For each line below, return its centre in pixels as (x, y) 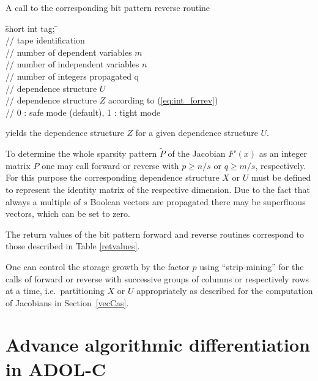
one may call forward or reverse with (110, 165)
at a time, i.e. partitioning (55, 291)
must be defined (281, 177)
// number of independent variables (72, 64)
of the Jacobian (197, 153)
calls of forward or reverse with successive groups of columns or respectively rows (157, 278)
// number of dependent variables (69, 52)
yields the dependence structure (65, 133)
